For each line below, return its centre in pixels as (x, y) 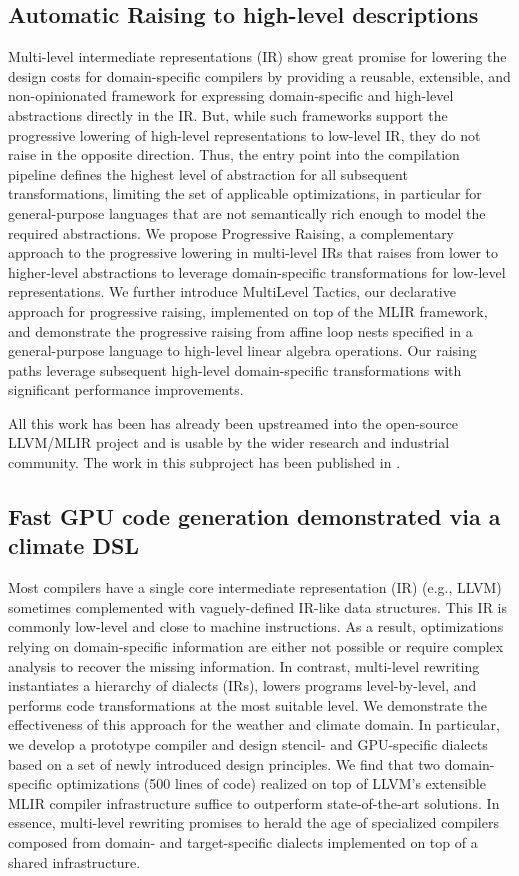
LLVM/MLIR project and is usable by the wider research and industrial (229, 442)
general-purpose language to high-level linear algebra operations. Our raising (242, 350)
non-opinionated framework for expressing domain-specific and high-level (231, 95)
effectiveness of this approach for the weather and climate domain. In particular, (254, 724)
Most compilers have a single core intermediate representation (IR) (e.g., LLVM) (255, 587)
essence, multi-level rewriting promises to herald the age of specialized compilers (253, 822)
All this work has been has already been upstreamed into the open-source (233, 422)
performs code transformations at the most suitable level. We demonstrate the (247, 704)
